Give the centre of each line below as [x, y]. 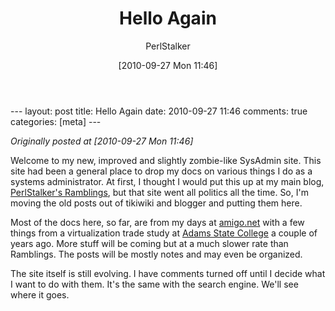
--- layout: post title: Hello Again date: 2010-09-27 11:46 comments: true [159, 111]
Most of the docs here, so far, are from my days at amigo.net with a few [157, 222]
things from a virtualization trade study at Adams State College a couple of [164, 233]
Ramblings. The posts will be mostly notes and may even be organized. [156, 254]
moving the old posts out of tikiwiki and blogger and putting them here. [156, 203]
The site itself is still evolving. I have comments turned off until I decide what [168, 273]
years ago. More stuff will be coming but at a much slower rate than [149, 243]
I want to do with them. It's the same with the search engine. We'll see [154, 284]
